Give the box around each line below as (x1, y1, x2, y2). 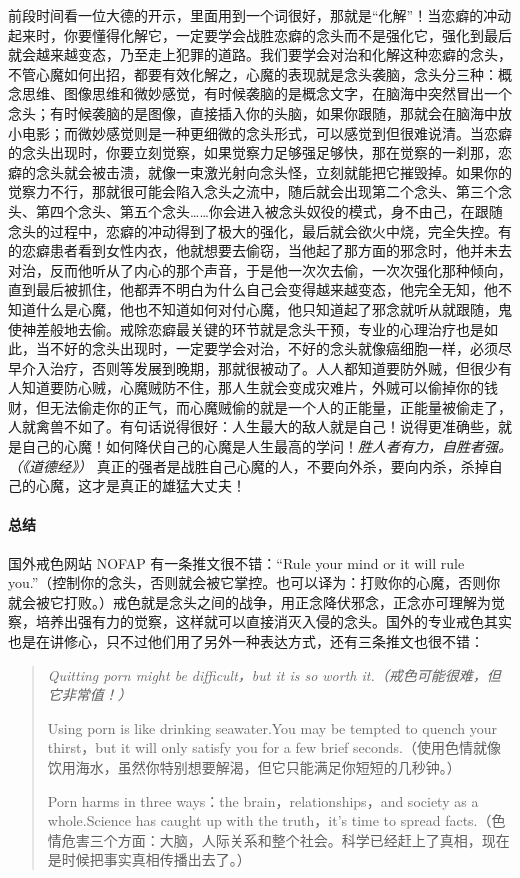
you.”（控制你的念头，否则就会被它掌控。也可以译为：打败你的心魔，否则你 (8, 572, 501, 593)
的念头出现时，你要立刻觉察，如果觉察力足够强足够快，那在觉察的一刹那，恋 (8, 142, 512, 163)
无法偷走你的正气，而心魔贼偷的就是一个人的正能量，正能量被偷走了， (49, 396, 512, 417)
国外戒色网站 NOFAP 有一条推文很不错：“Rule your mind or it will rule (8, 552, 465, 573)
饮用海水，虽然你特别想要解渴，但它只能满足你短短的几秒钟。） (47, 756, 461, 777)
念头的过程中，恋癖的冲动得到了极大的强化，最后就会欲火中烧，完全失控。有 (8, 220, 512, 241)
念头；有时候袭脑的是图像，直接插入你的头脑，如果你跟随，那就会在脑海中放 (8, 102, 512, 123)
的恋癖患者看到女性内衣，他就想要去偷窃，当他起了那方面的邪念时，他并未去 (8, 240, 512, 261)
